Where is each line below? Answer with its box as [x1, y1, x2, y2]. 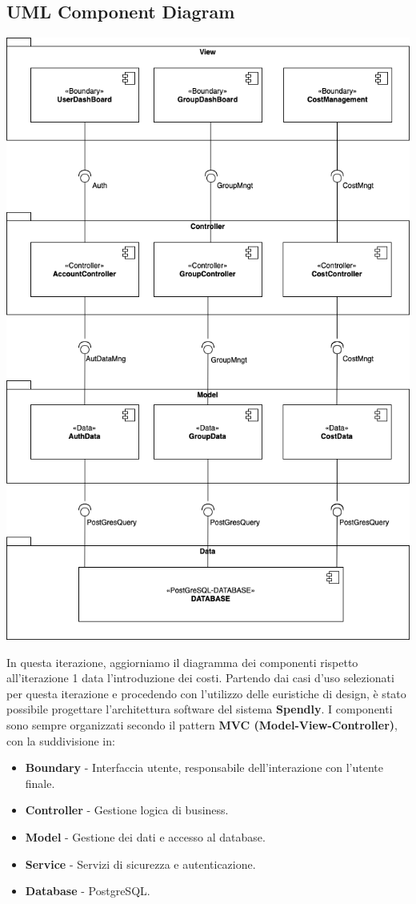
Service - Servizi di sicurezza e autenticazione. [25, 855, 256, 872]
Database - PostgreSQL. [25, 882, 150, 899]
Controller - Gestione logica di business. [25, 802, 229, 818]
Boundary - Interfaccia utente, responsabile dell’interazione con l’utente [25, 759, 383, 776]
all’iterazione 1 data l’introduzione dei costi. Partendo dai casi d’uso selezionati [6, 669, 394, 686]
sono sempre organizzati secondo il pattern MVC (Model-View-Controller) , [6, 717, 398, 733]
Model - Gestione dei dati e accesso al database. [25, 829, 266, 845]
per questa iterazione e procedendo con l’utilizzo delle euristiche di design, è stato [6, 685, 406, 701]
